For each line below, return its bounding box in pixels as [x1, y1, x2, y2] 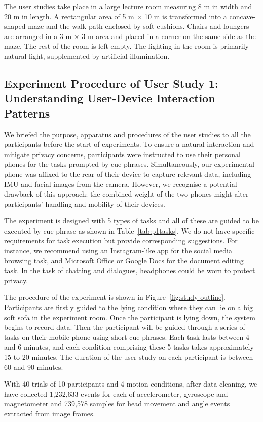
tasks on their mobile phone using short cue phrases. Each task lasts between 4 [4, 331, 249, 342]
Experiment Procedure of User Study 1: [4, 75, 218, 91]
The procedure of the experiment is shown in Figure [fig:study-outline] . [4, 292, 226, 302]
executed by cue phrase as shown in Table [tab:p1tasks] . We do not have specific [4, 225, 255, 236]
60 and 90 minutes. [4, 361, 63, 372]
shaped [4, 21, 26, 31]
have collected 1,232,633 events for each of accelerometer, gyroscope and [4, 388, 228, 399]
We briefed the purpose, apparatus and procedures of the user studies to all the [4, 129, 251, 139]
